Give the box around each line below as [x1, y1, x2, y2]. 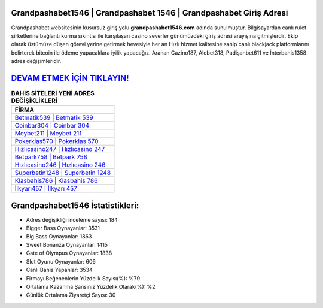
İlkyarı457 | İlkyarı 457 [14, 185, 78, 193]
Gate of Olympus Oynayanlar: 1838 [26, 249, 112, 257]
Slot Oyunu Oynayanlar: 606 [26, 258, 96, 265]
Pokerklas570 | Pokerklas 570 [14, 137, 99, 146]
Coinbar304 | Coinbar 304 [14, 122, 90, 130]
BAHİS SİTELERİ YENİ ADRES [11, 89, 95, 98]
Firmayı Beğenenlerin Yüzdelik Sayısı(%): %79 [26, 274, 141, 282]
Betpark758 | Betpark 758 [14, 153, 88, 161]
